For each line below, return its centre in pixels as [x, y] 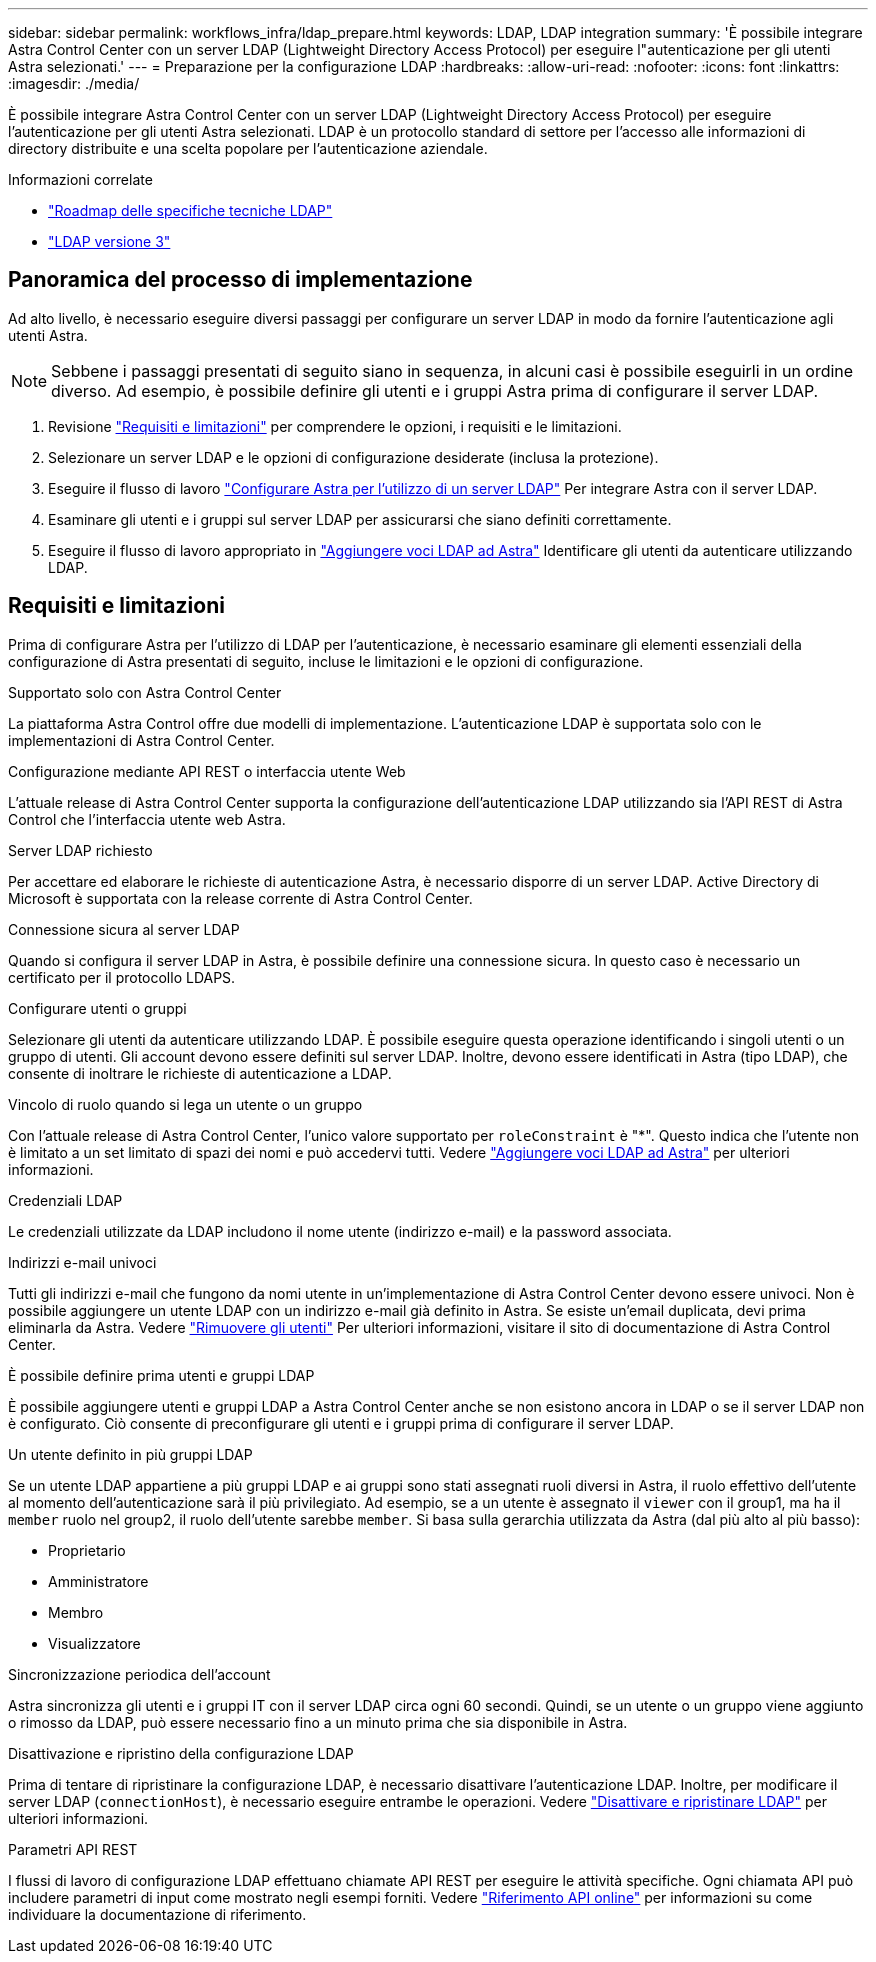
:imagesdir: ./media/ [74, 83]
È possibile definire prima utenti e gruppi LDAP [161, 1375]
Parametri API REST [73, 1849]
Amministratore [98, 1581]
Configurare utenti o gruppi [97, 1008]
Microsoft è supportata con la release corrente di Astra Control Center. [240, 898]
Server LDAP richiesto [80, 850]
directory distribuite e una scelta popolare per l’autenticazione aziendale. [248, 148]
